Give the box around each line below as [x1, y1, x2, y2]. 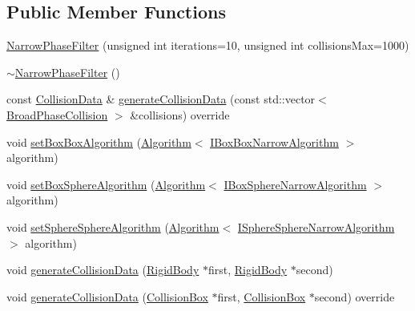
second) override [314, 288, 395, 305]
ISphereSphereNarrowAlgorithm [237, 218, 395, 235]
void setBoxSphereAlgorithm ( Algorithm [6, 176, 206, 192]
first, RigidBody [207, 261, 288, 278]
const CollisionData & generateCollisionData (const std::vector [6, 91, 316, 107]
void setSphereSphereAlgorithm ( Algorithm [6, 218, 220, 235]
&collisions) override [130, 106, 230, 123]
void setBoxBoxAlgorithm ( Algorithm [6, 133, 191, 150]
